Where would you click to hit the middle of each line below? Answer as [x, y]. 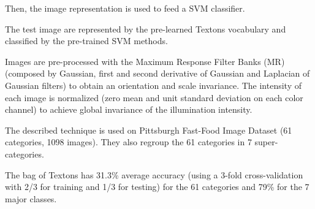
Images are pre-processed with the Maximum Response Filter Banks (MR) [145, 61]
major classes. [31, 198]
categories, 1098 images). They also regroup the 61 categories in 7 [128, 142]
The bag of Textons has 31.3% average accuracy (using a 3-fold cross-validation [154, 174]
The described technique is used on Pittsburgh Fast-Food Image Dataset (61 [149, 130]
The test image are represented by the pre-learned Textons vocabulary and [146, 28]
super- [266, 142]
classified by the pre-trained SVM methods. [86, 41]
